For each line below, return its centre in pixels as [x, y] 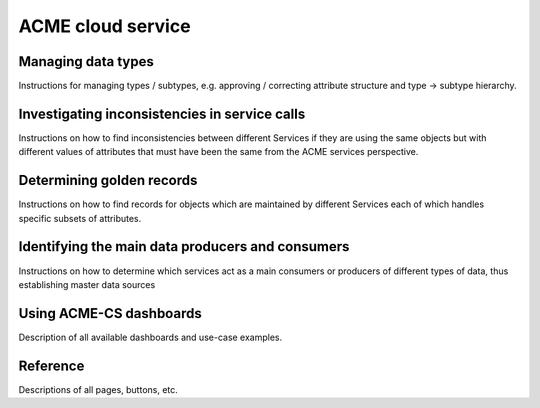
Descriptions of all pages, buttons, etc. [98, 389]
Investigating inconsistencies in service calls [162, 113]
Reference [51, 365]
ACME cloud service [104, 26]
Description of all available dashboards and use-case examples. [150, 337]
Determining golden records [108, 180]
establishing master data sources [87, 284]
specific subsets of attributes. [80, 218]
